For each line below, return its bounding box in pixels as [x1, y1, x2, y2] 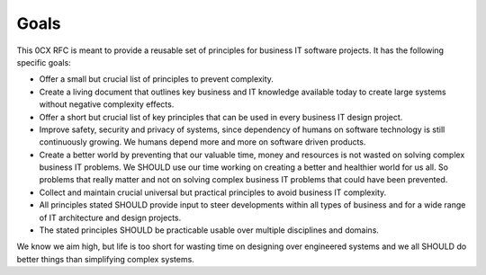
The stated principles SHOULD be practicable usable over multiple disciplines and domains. [39, 225, 380, 235]
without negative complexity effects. [39, 99, 175, 110]
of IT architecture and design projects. [39, 212, 182, 223]
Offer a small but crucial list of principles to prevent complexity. [39, 74, 274, 84]
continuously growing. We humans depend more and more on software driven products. [39, 137, 366, 147]
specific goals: [16, 57, 71, 67]
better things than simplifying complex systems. [16, 253, 195, 264]
